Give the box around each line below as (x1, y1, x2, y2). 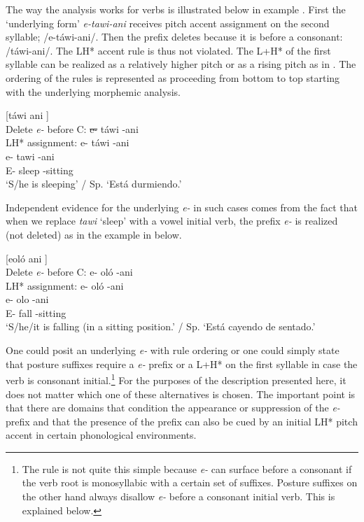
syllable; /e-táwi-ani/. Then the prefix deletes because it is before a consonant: (6, 29, 343, 44)
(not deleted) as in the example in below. (6, 227, 182, 241)
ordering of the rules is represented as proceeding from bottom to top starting (6, 70, 340, 85)
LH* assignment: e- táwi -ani (6, 135, 129, 150)
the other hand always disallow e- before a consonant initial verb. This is (22, 489, 335, 504)
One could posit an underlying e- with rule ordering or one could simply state (6, 343, 339, 358)
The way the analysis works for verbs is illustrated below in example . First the (6, 2, 346, 16)
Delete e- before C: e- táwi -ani (6, 121, 139, 136)
